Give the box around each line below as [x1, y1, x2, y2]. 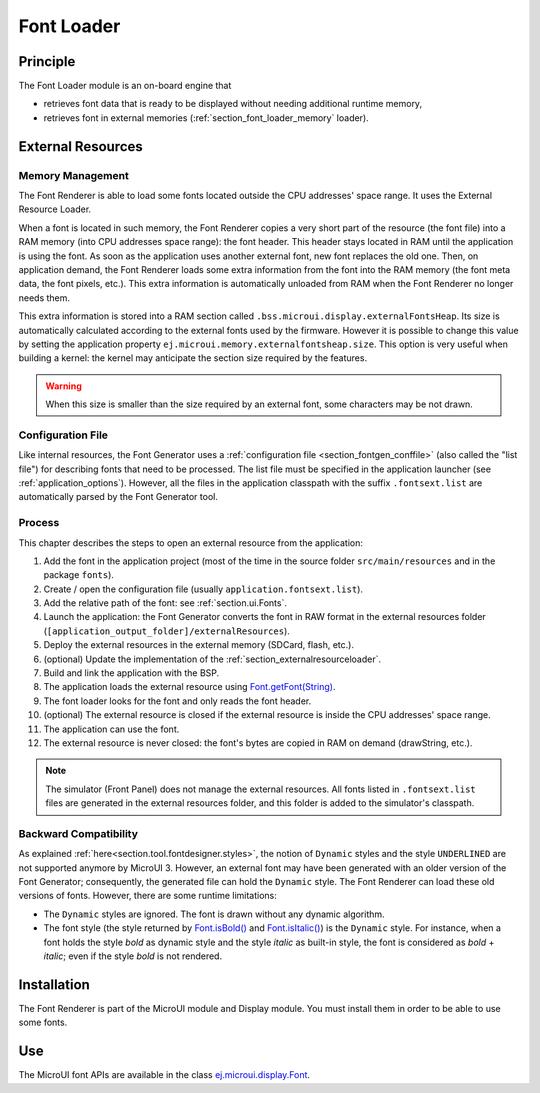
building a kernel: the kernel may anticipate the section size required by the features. [18, 352, 368, 364]
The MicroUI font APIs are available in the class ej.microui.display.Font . [18, 1069, 310, 1081]
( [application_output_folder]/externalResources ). [43, 625, 290, 637]
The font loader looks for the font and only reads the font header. [43, 695, 312, 707]
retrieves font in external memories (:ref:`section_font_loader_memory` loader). [43, 111, 369, 124]
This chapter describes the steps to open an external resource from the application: [18, 536, 364, 549]
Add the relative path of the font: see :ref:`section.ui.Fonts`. [43, 597, 287, 609]
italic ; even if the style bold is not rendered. [43, 950, 223, 962]
